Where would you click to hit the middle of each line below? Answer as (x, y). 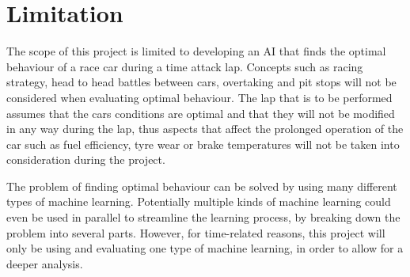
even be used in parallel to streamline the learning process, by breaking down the (203, 217)
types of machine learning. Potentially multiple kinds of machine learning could (199, 201)
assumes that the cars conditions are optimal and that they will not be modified (201, 113)
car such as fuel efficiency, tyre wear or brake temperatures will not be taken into (203, 144)
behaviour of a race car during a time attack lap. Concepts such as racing (185, 66)
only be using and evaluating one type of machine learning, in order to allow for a (205, 248)
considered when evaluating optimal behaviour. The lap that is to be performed (199, 97)
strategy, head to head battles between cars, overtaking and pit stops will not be (201, 82)
